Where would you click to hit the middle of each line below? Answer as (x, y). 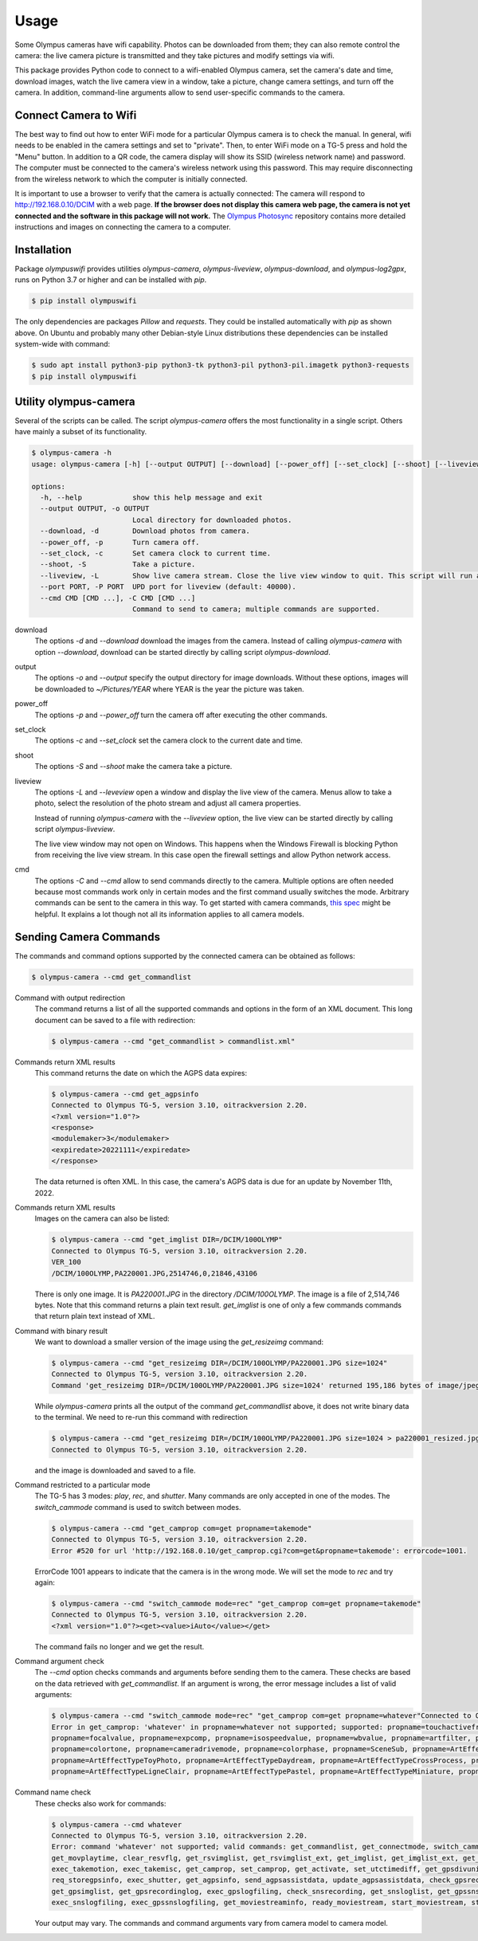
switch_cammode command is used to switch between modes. (138, 1507)
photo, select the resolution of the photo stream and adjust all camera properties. (168, 803)
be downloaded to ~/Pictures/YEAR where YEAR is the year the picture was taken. (169, 688)
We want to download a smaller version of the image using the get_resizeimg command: (179, 1342)
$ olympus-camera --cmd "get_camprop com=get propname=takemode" (182, 1528)
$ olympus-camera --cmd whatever (117, 1824)
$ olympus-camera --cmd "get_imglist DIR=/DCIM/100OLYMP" (167, 1240)
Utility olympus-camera (75, 401)
